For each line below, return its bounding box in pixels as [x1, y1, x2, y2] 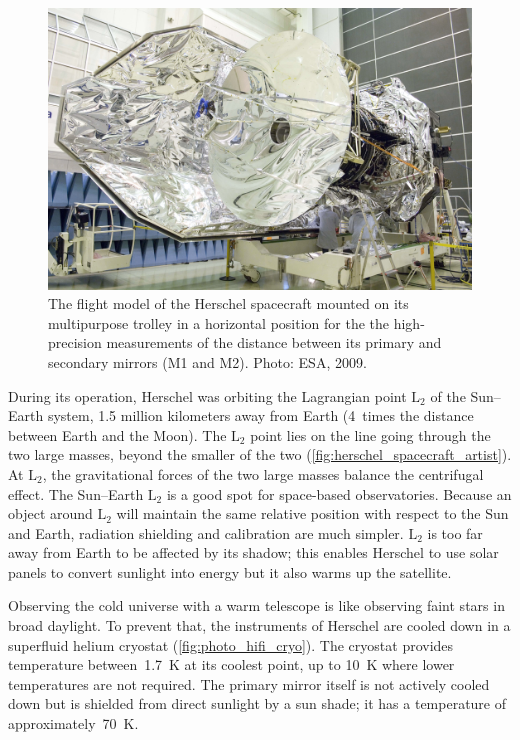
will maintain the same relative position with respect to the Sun [116, 503, 509, 524]
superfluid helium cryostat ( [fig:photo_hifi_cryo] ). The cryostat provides [8, 634, 454, 655]
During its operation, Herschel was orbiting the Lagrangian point [8, 385, 407, 406]
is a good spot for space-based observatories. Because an [166, 483, 512, 504]
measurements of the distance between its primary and [106, 332, 442, 353]
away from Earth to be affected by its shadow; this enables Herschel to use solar [8, 542, 499, 563]
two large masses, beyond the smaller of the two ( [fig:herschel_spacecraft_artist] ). [8, 444, 512, 465]
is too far [427, 522, 483, 543]
